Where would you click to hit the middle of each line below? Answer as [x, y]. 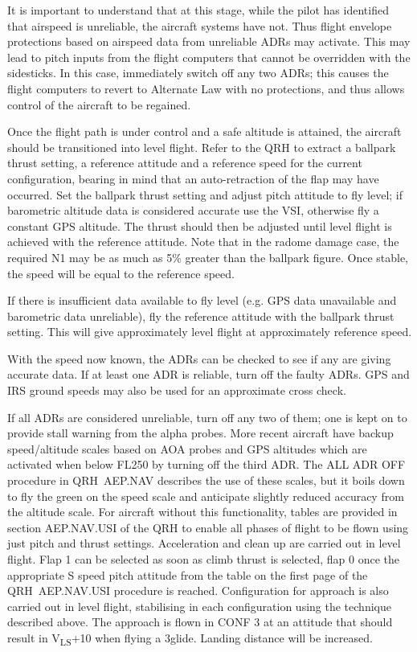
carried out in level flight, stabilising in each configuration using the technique [199, 606]
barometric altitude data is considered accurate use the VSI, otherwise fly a [193, 210]
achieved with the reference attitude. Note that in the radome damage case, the [203, 242]
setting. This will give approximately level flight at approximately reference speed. [210, 332]
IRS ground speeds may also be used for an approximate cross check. [177, 390]
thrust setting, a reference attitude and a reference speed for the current [185, 163]
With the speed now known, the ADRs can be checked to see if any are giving [199, 358]
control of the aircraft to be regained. [99, 104]
